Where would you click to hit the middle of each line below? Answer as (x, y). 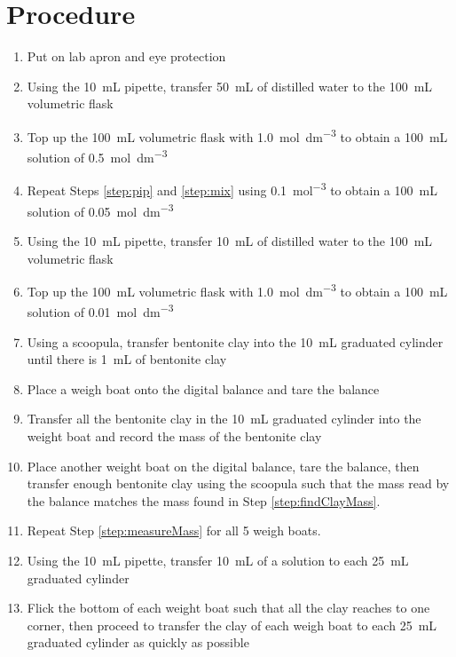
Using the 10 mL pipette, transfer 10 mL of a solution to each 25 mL (218, 560)
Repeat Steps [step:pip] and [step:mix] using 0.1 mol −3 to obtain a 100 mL (232, 189)
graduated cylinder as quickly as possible (138, 642)
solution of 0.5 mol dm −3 (97, 156)
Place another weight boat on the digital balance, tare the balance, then (223, 466)
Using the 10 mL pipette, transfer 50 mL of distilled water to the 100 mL (230, 86)
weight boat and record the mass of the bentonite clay (174, 435)
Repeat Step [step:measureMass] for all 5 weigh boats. (174, 530)
